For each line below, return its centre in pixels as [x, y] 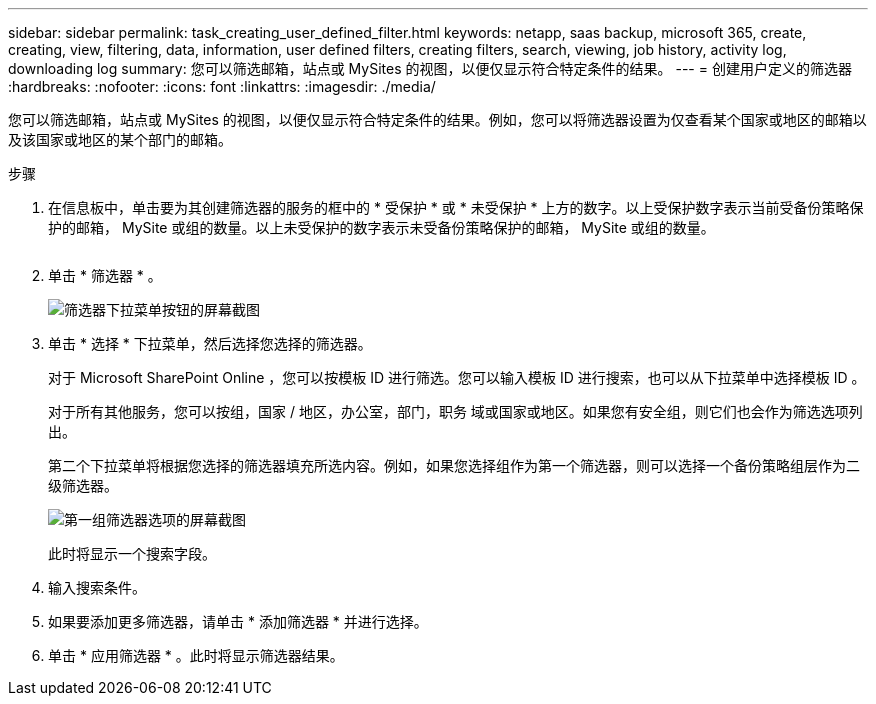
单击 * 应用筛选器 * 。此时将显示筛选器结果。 [196, 655]
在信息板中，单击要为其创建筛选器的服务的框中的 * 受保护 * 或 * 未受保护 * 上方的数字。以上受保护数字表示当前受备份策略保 [456, 207]
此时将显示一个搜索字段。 [132, 553]
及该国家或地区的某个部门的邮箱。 [120, 139]
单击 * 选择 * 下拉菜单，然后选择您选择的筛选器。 [210, 343]
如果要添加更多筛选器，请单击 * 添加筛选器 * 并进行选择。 [238, 621]
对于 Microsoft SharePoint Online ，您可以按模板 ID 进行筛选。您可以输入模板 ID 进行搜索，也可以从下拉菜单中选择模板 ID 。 [457, 377]
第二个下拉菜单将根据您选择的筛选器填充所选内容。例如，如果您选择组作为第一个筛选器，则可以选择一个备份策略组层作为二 [454, 465]
